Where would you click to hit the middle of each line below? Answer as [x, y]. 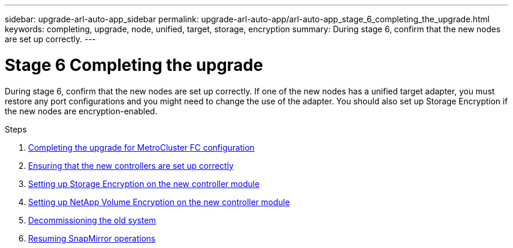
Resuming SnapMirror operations [92, 238]
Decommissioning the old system [92, 220]
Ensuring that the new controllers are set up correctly [131, 165]
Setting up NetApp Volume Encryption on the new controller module [159, 202]
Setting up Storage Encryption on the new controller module [144, 184]
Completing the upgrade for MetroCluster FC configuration [141, 147]
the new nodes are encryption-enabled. [81, 111]
